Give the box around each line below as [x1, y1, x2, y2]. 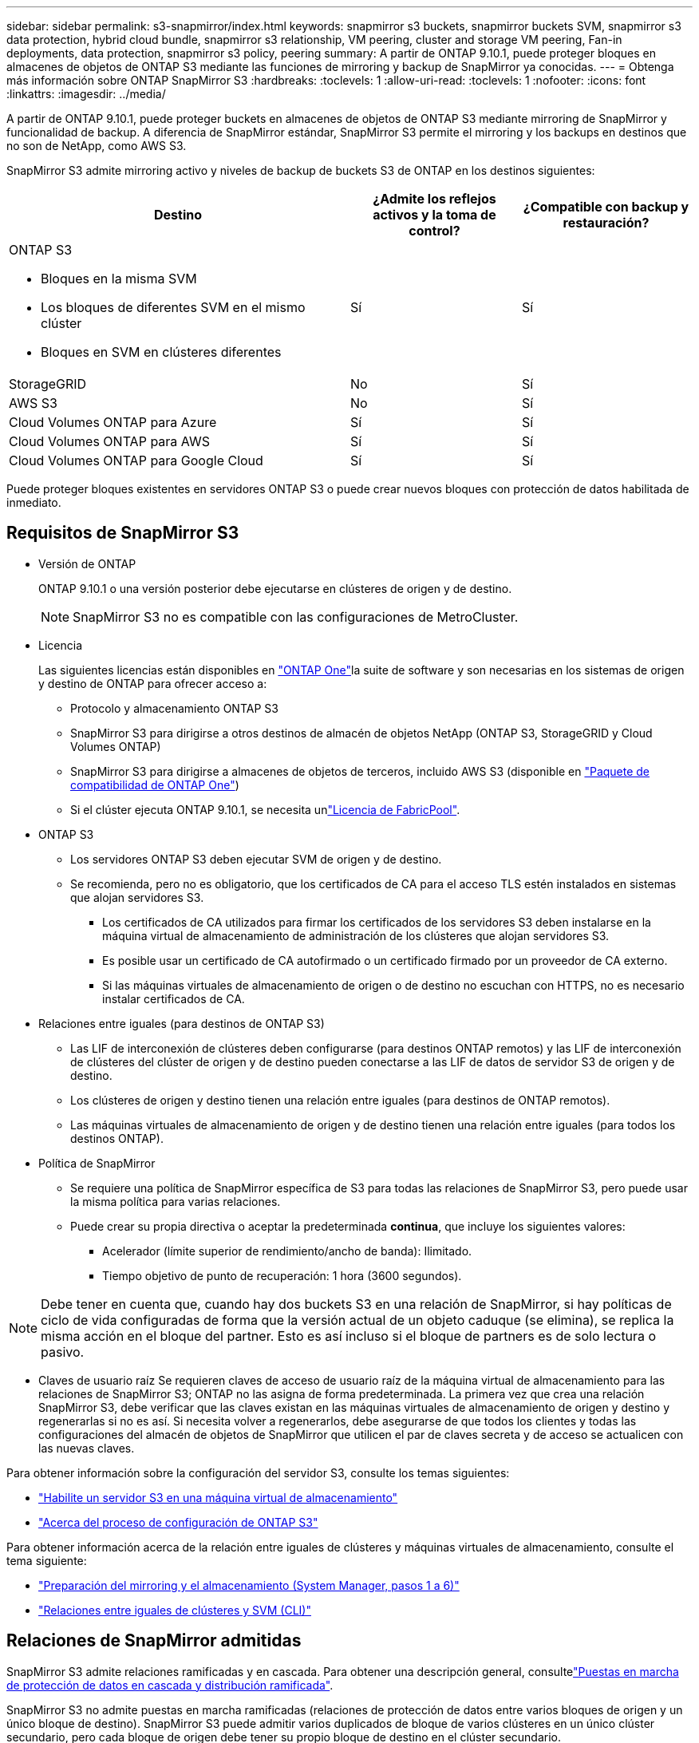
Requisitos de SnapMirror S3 [6, 523, 239, 543]
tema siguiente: [6, 1553, 87, 1567]
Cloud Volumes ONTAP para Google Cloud [9, 453, 263, 468]
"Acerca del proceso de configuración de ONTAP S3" [38, 1515, 318, 1529]
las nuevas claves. [38, 1441, 135, 1455]
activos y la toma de [373, 207, 496, 223]
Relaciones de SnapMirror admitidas [6, 1630, 302, 1651]
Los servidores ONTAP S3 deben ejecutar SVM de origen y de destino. [70, 852, 442, 866]
